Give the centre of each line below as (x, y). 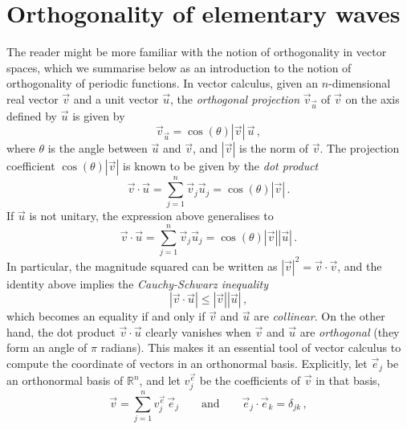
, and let (160, 380)
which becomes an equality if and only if (106, 316)
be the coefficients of (250, 380)
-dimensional (360, 83)
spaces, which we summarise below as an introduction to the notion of (179, 67)
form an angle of (47, 347)
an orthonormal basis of (65, 380)
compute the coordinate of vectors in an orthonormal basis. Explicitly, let (187, 363)
